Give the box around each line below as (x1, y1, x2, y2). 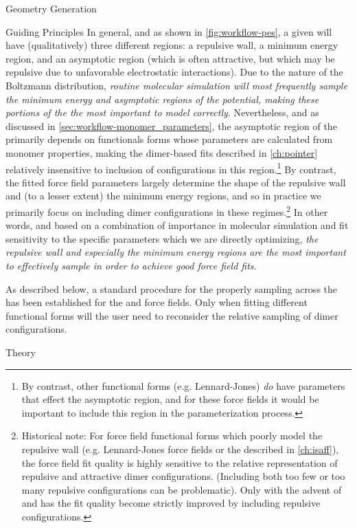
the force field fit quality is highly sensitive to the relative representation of (21, 455, 338, 470)
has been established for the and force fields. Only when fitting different (5, 295, 308, 309)
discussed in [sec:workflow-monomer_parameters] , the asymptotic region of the (5, 118, 337, 133)
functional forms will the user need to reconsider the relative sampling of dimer (5, 308, 338, 322)
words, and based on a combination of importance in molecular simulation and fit (5, 218, 349, 232)
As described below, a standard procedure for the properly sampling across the (5, 281, 338, 296)
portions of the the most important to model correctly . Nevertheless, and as (5, 105, 319, 120)
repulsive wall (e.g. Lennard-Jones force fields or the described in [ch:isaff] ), (21, 441, 339, 456)
